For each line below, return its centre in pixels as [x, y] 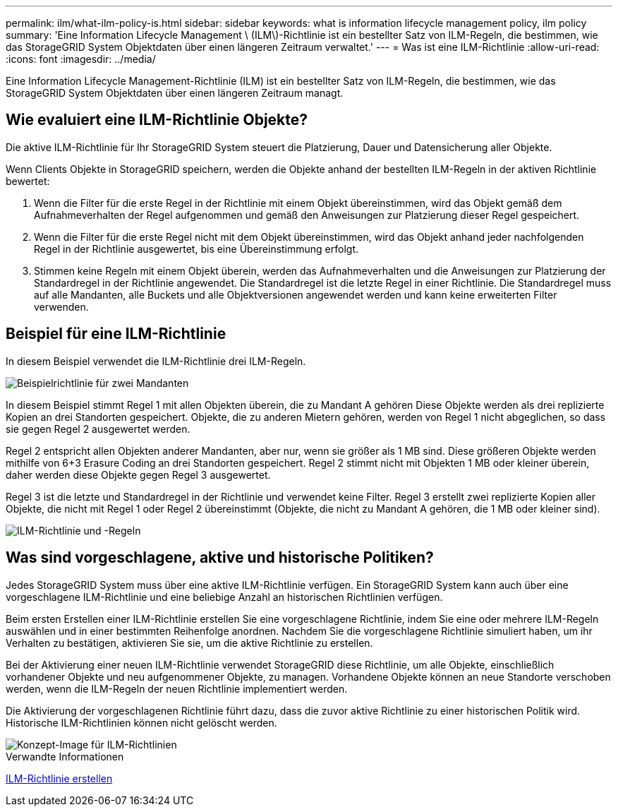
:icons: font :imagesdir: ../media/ [81, 59]
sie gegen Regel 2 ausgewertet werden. [98, 429]
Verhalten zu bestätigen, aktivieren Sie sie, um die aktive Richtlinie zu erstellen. [189, 643]
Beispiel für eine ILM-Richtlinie [116, 334]
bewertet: [28, 181]
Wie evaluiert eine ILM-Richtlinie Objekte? [157, 120]
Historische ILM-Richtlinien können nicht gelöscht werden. [141, 722]
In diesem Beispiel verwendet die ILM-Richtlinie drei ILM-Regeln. [156, 361]
